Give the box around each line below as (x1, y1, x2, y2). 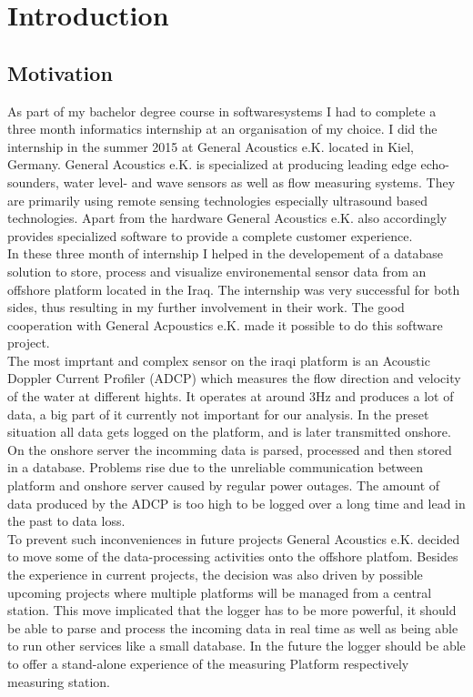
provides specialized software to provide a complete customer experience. (7, 226, 413, 245)
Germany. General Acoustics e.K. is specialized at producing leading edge (7, 155, 417, 174)
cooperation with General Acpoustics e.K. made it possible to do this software (7, 315, 443, 334)
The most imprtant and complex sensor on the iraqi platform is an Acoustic (7, 350, 430, 369)
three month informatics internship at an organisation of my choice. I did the (7, 119, 438, 138)
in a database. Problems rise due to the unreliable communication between (7, 458, 424, 477)
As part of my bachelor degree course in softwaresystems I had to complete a (7, 101, 437, 120)
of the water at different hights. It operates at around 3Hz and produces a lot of (7, 387, 454, 406)
